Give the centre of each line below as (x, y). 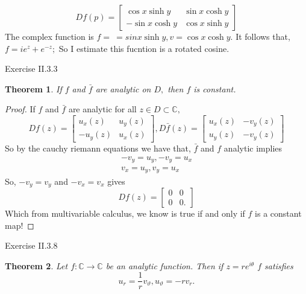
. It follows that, (260, 36)
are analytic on (123, 88)
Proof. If (20, 109)
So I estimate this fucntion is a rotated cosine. (144, 48)
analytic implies (253, 148)
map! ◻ (20, 225)
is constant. (215, 88)
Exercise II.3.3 (31, 69)
